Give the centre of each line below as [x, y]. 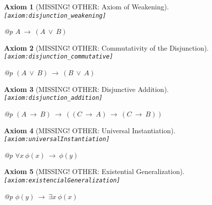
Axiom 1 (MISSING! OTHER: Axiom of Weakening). [87, 6]
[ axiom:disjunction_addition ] [53, 98]
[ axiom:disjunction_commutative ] [59, 57]
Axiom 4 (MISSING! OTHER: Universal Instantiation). [90, 130]
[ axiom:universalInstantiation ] [57, 139]
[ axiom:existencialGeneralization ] [62, 180]
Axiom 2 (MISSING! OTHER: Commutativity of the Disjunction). [106, 47]
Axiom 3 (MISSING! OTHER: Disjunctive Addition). [86, 89]
